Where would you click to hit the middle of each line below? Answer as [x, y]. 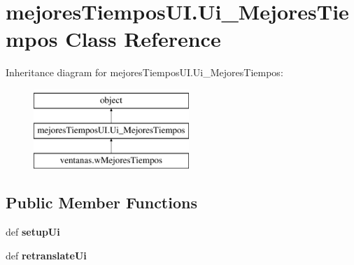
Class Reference [143, 39]
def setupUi [33, 232]
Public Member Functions [101, 202]
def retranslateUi [46, 255]
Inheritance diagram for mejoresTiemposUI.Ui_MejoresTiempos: [144, 72]
